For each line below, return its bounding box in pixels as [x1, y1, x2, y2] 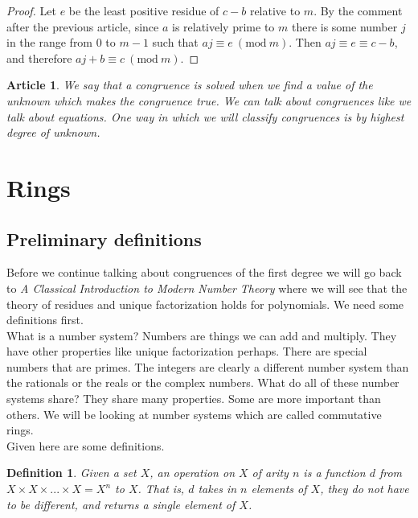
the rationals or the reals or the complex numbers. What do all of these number [6, 374, 400, 391]
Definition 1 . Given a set [6, 464, 137, 481]
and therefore [6, 49, 72, 66]
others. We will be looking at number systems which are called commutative [6, 405, 382, 422]
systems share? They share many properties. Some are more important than [6, 390, 381, 407]
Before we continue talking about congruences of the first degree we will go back [6, 264, 402, 281]
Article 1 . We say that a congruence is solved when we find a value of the [6, 76, 373, 93]
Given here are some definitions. [6, 437, 165, 454]
